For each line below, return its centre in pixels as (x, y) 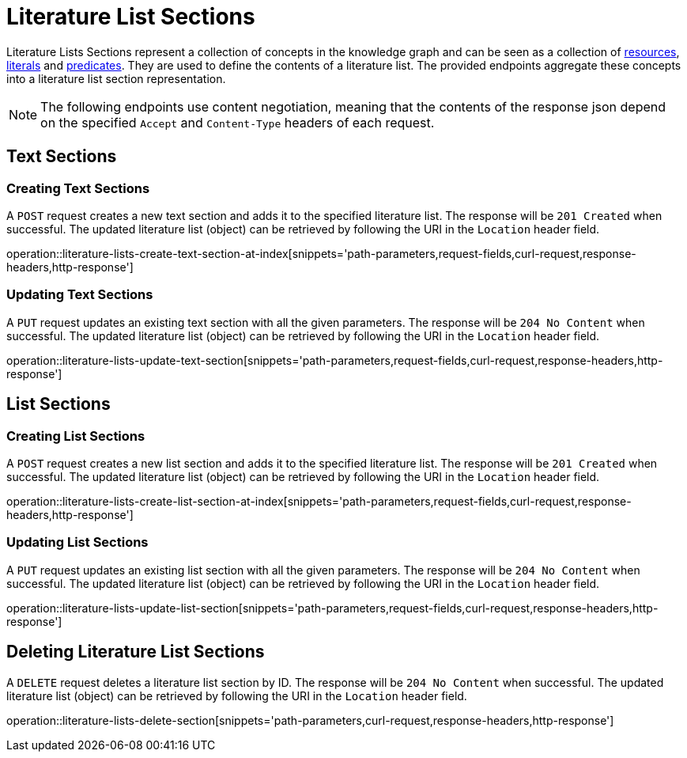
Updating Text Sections (80, 295)
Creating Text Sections (78, 188)
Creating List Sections (76, 436)
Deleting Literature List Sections (136, 652)
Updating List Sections (77, 542)
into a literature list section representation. (116, 78)
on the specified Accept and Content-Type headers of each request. (238, 122)
